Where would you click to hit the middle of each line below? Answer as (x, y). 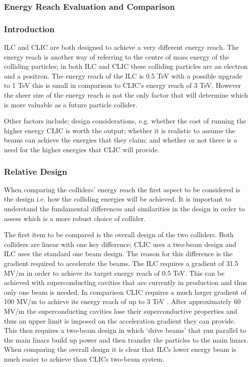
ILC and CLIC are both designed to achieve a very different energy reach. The (121, 47)
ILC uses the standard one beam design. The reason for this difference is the (118, 254)
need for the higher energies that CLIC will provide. (82, 149)
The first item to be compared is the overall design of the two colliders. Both (119, 234)
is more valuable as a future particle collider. (71, 104)
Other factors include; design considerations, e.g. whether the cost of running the (125, 121)
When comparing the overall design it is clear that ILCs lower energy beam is (120, 349)
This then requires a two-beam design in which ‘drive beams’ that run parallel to (125, 330)
